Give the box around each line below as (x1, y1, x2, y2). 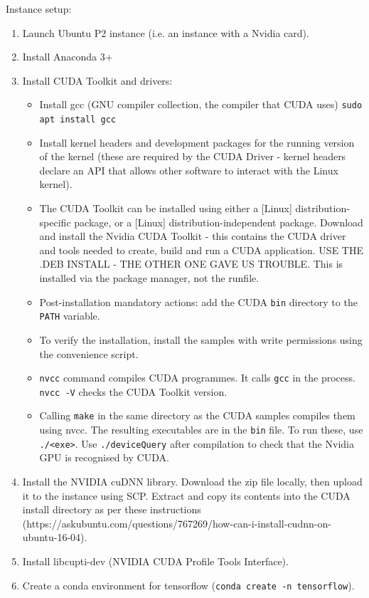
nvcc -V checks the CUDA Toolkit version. (39, 384, 228, 399)
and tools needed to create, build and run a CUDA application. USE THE (39, 242, 363, 257)
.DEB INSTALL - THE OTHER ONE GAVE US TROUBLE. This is (39, 256, 343, 271)
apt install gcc (39, 115, 116, 125)
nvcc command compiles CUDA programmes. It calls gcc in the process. (39, 370, 355, 385)
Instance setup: (6, 1, 72, 16)
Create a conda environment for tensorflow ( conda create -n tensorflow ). (22, 577, 355, 592)
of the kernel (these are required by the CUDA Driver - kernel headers (39, 149, 346, 164)
